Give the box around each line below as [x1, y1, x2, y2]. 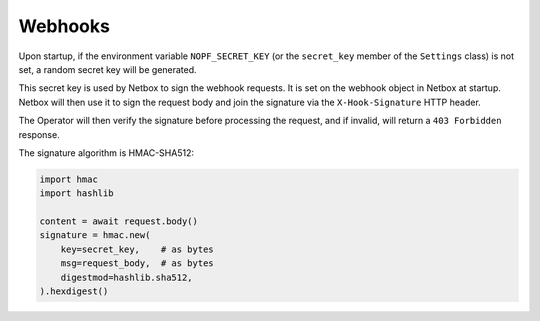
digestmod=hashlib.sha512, [60, 271, 194, 283]
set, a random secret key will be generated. [18, 63, 197, 75]
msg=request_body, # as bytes [60, 258, 214, 269]
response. [18, 128, 60, 140]
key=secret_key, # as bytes [60, 243, 214, 255]
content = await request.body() [39, 216, 199, 227]
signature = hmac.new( [39, 230, 151, 241]
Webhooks [18, 15, 110, 37]
